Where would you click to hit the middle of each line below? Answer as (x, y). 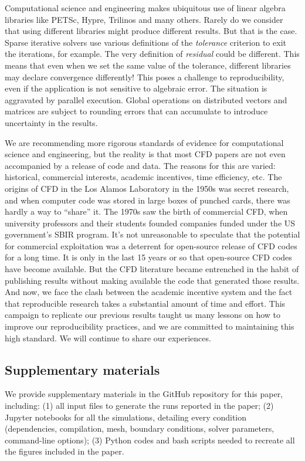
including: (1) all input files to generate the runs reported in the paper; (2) (139, 406)
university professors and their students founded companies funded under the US (150, 223)
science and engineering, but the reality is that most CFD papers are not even (145, 154)
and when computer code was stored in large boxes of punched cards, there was (148, 200)
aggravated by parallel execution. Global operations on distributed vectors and (146, 99)
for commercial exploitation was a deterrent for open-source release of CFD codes (151, 245)
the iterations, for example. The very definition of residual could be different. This (152, 54)
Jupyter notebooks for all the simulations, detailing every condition (126, 417)
